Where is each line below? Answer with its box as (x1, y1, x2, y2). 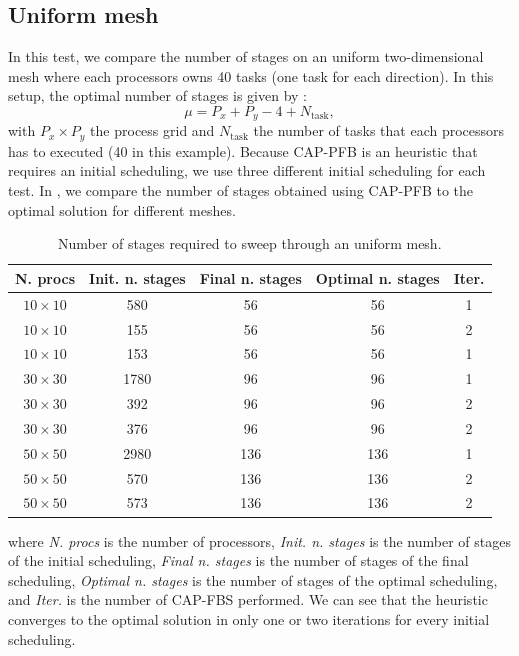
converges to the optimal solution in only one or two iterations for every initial (8, 608, 490, 629)
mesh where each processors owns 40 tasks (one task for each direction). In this (8, 65, 494, 86)
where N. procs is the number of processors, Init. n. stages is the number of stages (8, 530, 511, 551)
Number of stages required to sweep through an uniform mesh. (57, 233, 442, 254)
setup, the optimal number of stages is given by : (8, 85, 308, 106)
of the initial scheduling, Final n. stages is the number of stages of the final (8, 550, 469, 571)
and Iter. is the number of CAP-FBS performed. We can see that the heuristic (8, 589, 488, 610)
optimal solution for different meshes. (8, 199, 236, 220)
